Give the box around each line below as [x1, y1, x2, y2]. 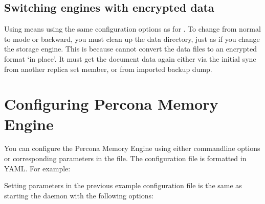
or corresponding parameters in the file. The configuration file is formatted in [4, 153, 247, 164]
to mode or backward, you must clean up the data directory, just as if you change [4, 33, 260, 44]
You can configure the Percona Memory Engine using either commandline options [4, 143, 260, 154]
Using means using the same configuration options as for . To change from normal [4, 23, 261, 34]
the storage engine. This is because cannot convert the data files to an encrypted [4, 43, 257, 54]
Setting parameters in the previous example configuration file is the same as [4, 180, 242, 191]
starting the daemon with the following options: [4, 190, 153, 200]
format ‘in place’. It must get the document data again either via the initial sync [4, 53, 256, 64]
